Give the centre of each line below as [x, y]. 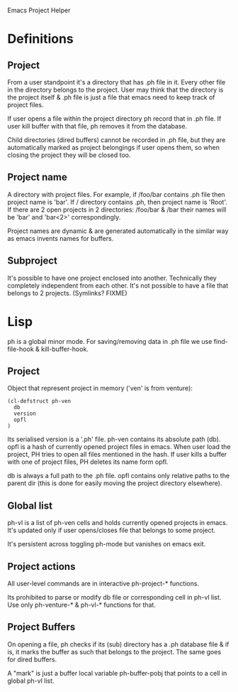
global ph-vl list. [31, 681]
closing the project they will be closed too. [69, 155]
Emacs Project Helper [39, 10]
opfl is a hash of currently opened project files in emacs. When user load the [119, 447]
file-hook [21, 349]
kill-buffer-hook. [65, 349]
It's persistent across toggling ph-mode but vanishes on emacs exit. [107, 544]
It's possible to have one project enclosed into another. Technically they [112, 278]
